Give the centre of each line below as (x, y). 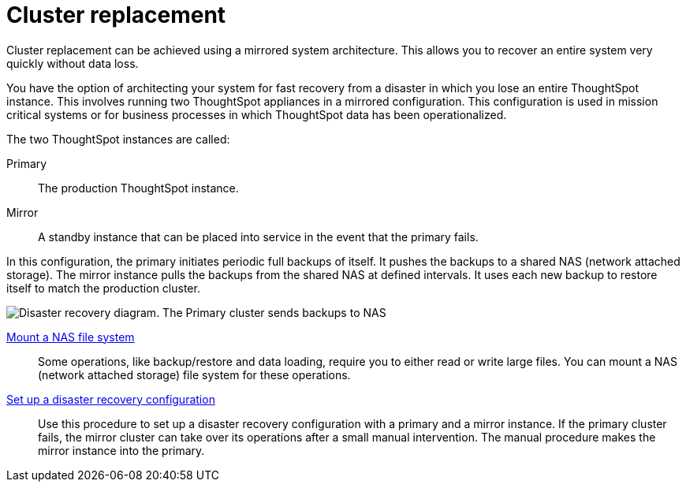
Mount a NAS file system (71, 337)
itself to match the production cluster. (103, 288)
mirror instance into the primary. (121, 450)
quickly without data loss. (73, 63)
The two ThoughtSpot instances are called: (118, 139)
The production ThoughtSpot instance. (138, 188)
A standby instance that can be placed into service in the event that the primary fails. (258, 237)
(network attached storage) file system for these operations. (194, 374)
